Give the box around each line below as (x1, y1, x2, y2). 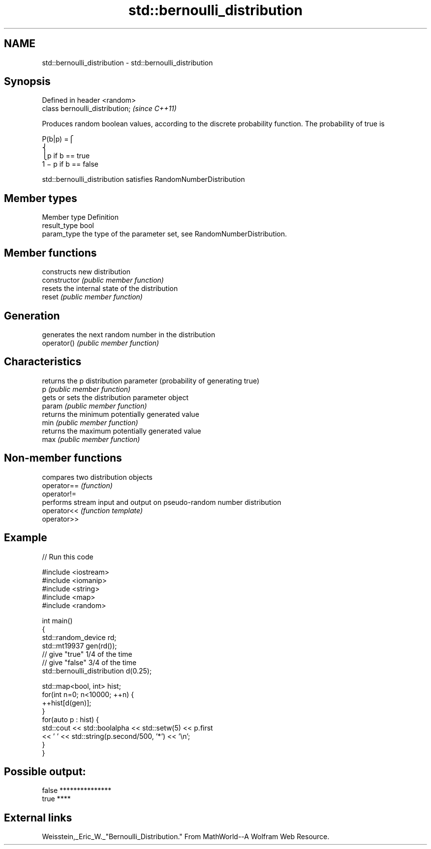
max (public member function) (42, 435, 140, 443)
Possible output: (4, 765, 86, 778)
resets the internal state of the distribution (42, 284, 178, 293)
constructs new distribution (42, 267, 131, 276)
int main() (42, 616, 73, 625)
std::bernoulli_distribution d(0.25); (42, 666, 152, 675)
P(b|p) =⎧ (42, 135, 74, 144)
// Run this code (42, 552, 93, 561)
